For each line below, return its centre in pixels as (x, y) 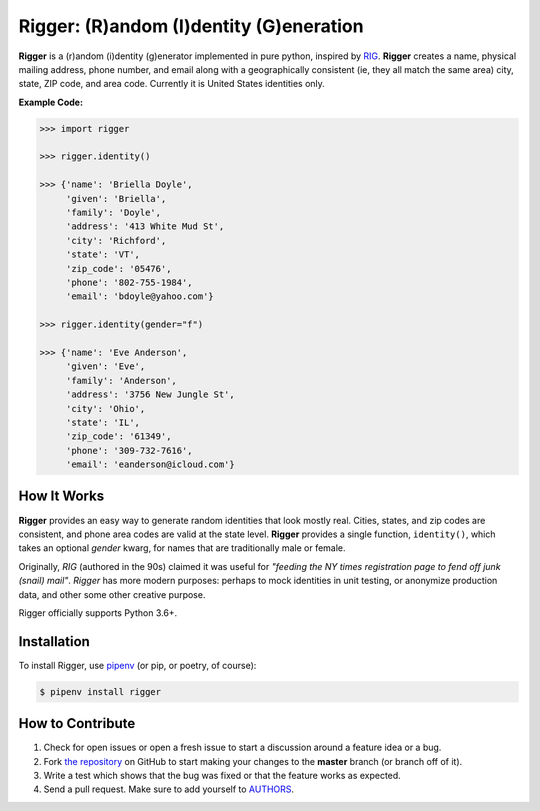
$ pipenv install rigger (100, 691)
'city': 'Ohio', (105, 408)
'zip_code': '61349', (118, 436)
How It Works (61, 496)
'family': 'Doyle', (113, 213)
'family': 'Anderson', (121, 380)
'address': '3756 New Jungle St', (150, 394)
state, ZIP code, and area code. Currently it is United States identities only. (171, 84)
